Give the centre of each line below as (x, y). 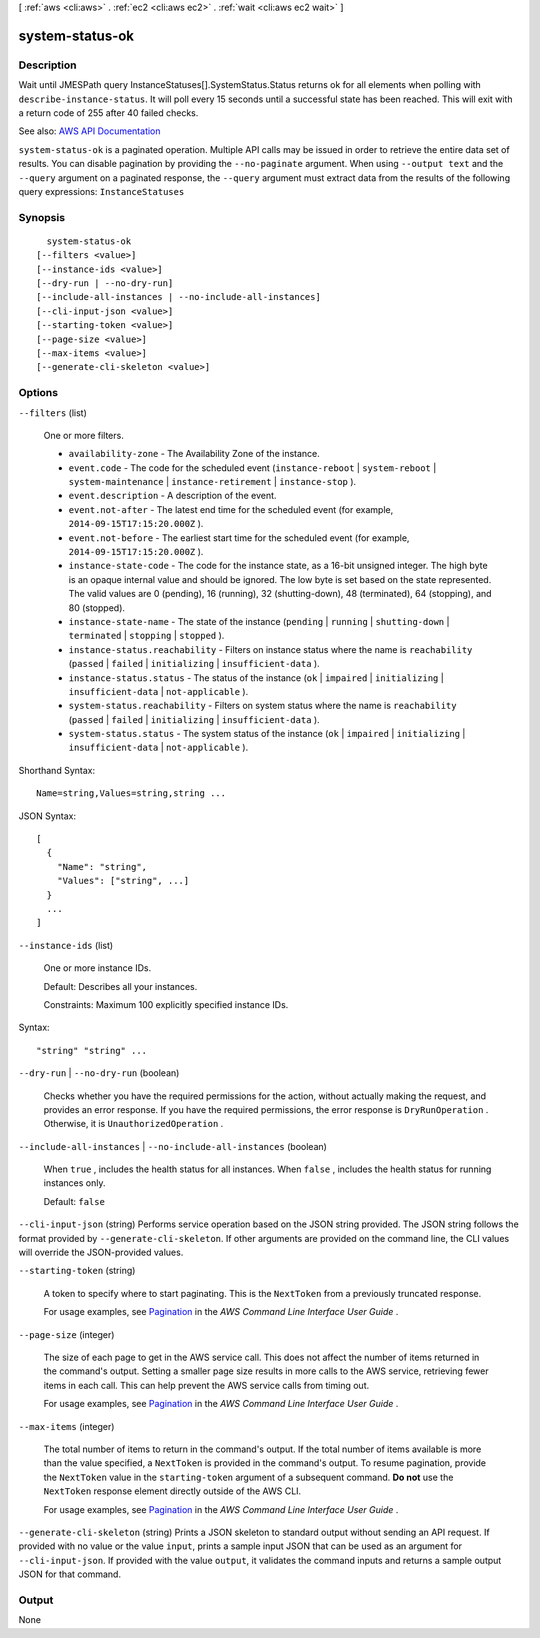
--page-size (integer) (66, 1334)
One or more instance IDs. (97, 968)
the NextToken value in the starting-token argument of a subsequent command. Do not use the (248, 1477)
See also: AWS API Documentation (89, 131)
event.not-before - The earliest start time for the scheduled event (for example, (239, 537)
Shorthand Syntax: (56, 770)
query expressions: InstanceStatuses (101, 191)
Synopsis (41, 217)
